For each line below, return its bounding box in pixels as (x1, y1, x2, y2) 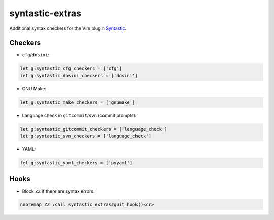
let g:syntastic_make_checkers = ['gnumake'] (20, 99, 135, 105)
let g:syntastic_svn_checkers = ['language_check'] (20, 133, 152, 139)
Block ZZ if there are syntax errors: (22, 188, 95, 194)
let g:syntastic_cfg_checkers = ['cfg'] (20, 66, 122, 71)
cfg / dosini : (22, 52, 49, 58)
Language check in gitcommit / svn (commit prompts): (22, 112, 137, 118)
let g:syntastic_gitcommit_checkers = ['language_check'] (20, 126, 167, 132)
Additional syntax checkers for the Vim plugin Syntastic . (9, 25, 127, 32)
